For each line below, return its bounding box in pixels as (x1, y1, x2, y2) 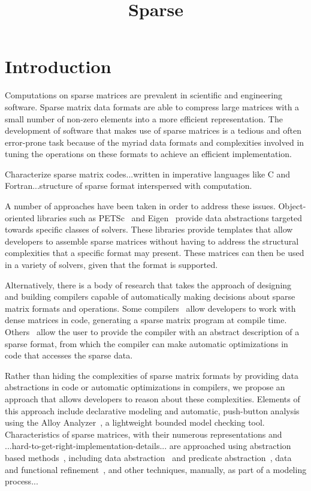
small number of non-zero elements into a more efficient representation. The (5, 112, 283, 125)
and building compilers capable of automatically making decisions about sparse (5, 290, 295, 303)
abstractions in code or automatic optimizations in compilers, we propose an (5, 381, 285, 393)
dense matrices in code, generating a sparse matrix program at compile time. (5, 314, 287, 326)
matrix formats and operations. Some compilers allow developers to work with (5, 302, 296, 314)
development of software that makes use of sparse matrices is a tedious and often (5, 124, 301, 137)
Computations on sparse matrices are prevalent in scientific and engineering (5, 89, 282, 101)
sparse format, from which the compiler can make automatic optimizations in (5, 337, 288, 350)
